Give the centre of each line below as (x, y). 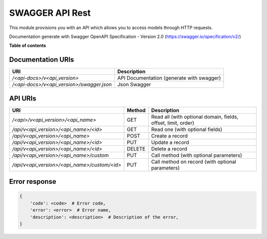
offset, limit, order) (173, 123)
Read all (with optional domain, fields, (195, 117)
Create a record (169, 136)
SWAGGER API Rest (50, 13)
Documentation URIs (42, 60)
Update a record (170, 142)
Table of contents (28, 46)
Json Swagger (134, 85)
